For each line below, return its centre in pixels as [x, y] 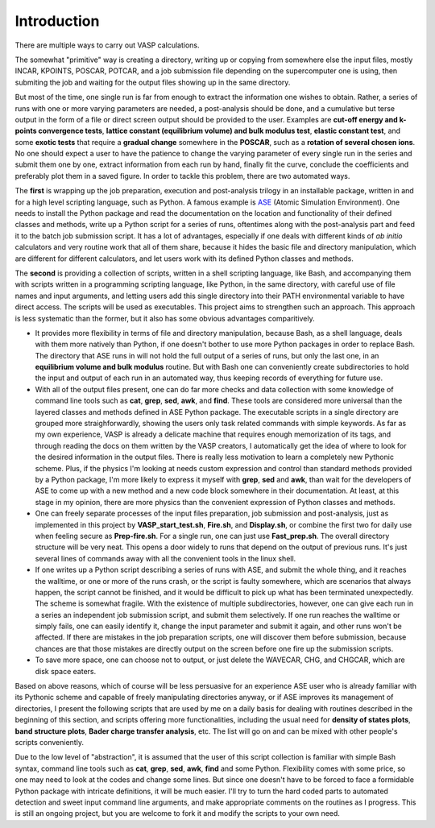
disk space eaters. [66, 671]
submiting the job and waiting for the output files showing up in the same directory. [153, 82]
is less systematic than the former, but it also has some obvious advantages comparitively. [165, 318]
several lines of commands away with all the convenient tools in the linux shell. [166, 558]
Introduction [57, 21]
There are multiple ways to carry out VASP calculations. [108, 45]
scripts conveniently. [50, 742]
